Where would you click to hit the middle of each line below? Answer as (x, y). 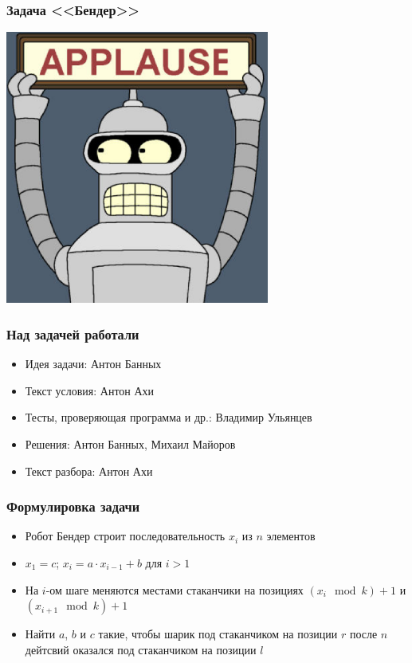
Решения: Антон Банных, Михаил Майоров (130, 443)
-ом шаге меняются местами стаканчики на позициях (175, 589)
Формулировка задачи (73, 506)
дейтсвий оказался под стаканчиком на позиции (141, 649)
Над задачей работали (73, 333)
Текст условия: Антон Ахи (90, 390)
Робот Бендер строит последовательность (125, 536)
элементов (291, 536)
